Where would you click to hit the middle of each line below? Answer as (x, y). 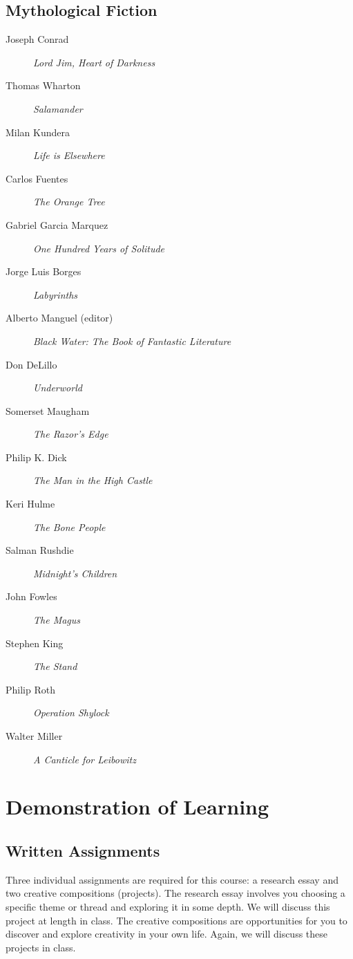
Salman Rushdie (40, 550)
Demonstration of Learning (137, 807)
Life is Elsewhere (69, 155)
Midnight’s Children (75, 573)
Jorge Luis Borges (44, 271)
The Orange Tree (69, 202)
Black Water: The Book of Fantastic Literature (132, 341)
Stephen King (35, 643)
